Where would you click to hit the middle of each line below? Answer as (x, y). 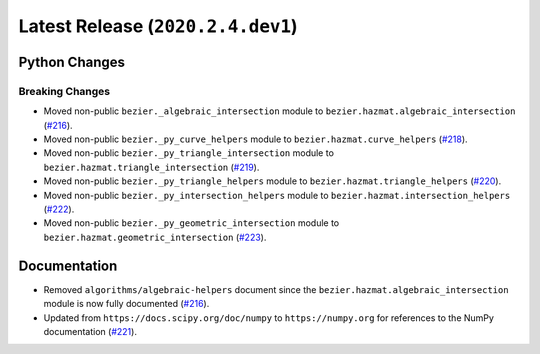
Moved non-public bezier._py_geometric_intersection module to (191, 223)
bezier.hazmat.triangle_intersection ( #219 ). (151, 167)
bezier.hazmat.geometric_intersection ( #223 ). (155, 237)
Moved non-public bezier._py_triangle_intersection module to (189, 153)
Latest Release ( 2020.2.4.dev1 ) (158, 26)
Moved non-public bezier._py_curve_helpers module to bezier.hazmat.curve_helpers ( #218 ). (256, 139)
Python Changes (71, 61)
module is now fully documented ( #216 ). (126, 304)
